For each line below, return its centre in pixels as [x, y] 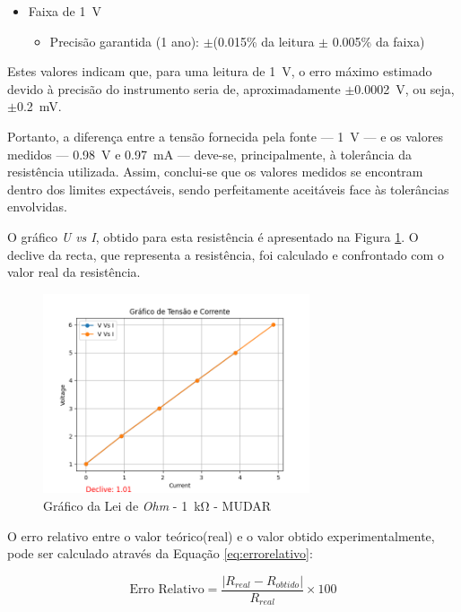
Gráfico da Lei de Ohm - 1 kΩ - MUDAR [157, 505]
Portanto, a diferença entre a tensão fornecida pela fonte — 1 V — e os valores [225, 136]
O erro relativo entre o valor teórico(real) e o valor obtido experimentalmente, [221, 535]
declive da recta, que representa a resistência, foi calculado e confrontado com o [226, 254]
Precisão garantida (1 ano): [125, 41]
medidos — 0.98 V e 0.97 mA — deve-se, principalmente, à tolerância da [209, 154]
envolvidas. [37, 207]
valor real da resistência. [74, 272]
